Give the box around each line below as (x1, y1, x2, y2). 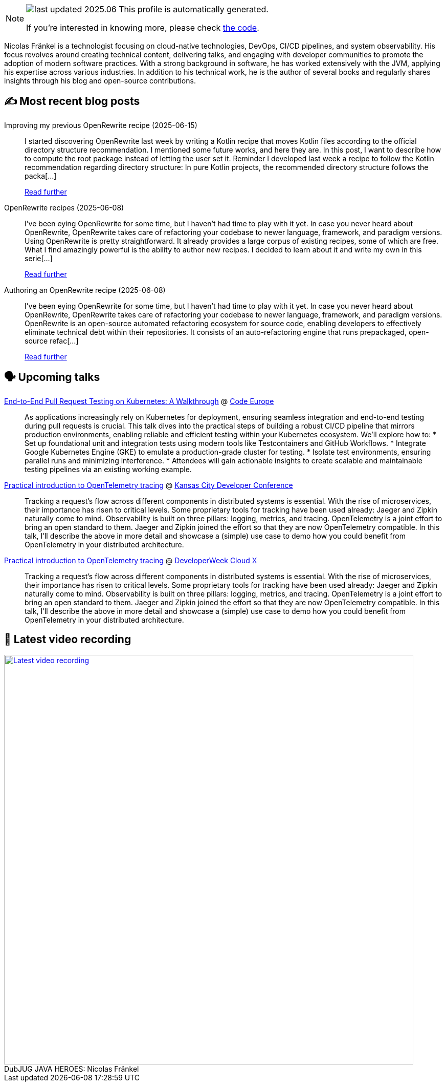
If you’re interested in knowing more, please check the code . (26, 23, 259, 33)
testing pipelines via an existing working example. (25, 464, 192, 474)
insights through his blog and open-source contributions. (4, 76, 196, 85)
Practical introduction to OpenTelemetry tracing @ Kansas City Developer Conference (4, 480, 293, 489)
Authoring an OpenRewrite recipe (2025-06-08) (4, 285, 166, 294)
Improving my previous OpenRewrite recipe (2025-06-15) (4, 120, 197, 130)
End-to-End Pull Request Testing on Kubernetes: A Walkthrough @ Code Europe (4, 396, 274, 406)
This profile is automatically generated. (119, 4, 269, 14)
